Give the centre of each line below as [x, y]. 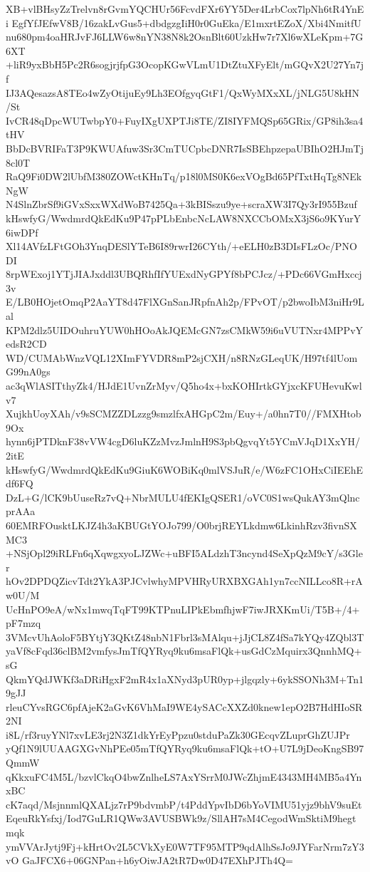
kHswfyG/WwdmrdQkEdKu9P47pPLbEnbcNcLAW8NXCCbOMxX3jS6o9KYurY [184, 218]
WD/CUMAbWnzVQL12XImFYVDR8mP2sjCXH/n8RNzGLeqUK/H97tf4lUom [182, 357]
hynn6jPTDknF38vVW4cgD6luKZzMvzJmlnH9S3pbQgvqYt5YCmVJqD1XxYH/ [183, 441]
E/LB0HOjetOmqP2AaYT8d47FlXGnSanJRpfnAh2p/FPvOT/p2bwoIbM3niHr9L [185, 302]
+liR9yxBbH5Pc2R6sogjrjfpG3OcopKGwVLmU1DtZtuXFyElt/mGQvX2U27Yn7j [185, 64]
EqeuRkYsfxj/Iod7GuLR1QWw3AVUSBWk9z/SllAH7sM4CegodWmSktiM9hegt [181, 818]
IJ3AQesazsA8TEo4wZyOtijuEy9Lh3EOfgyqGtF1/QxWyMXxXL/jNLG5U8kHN [183, 92]
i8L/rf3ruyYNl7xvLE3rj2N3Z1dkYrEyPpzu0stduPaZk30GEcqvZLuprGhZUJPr [178, 734]
